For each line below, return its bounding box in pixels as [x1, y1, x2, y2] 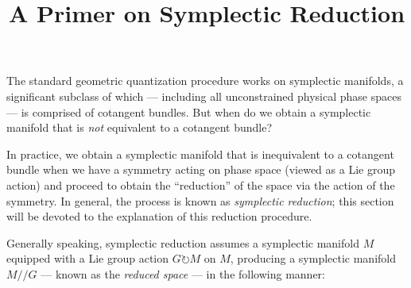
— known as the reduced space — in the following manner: [41, 265, 325, 282]
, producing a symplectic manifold [230, 250, 397, 267]
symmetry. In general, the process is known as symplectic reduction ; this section [6, 192, 394, 209]
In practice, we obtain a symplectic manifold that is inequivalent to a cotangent [6, 145, 394, 162]
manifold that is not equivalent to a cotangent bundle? [6, 119, 272, 136]
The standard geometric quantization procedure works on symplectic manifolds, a [6, 72, 404, 89]
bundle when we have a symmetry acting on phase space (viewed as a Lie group [6, 161, 395, 178]
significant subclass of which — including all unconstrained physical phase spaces [6, 87, 401, 104]
